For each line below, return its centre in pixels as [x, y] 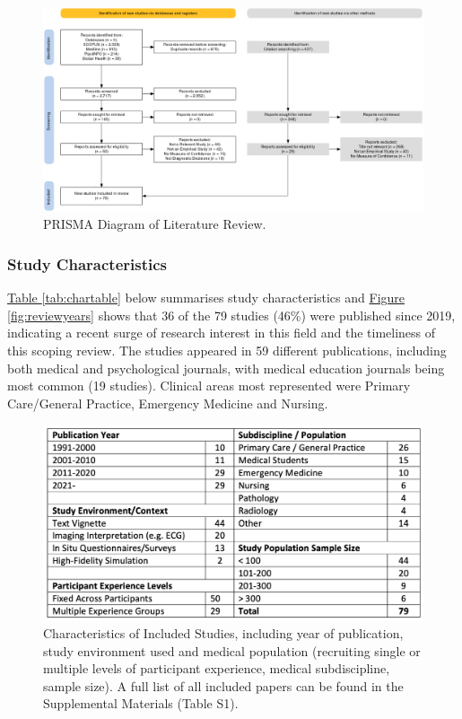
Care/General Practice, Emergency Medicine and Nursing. [168, 403]
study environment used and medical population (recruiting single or [232, 650]
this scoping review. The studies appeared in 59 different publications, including [227, 350]
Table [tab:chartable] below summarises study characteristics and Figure [206, 298]
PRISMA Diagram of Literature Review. [155, 224]
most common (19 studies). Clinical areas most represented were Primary [209, 386]
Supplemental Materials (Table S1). [141, 703]
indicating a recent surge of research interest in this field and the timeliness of [222, 333]
